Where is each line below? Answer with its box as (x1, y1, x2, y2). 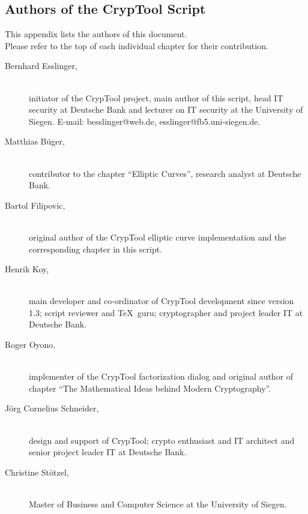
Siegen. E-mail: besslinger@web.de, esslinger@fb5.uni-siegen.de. (29, 115, 261, 127)
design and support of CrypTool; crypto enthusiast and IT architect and (29, 434, 295, 446)
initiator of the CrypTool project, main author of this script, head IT (29, 91, 283, 104)
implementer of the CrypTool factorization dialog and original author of (29, 370, 294, 383)
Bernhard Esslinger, (5, 59, 77, 72)
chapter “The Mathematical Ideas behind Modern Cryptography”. (29, 381, 271, 394)
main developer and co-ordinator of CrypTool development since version (29, 294, 294, 307)
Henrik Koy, (5, 263, 49, 275)
